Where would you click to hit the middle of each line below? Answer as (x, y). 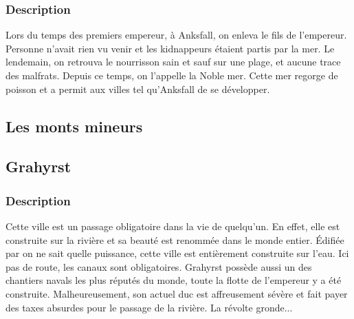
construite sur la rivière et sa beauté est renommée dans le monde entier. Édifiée (175, 239)
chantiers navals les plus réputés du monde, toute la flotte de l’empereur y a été (174, 280)
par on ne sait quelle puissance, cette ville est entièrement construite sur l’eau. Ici (177, 253)
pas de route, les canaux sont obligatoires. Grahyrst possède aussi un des (159, 266)
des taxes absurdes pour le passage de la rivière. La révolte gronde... (149, 307)
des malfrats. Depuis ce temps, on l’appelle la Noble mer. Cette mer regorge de (172, 75)
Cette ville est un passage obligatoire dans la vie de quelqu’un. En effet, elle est (173, 226)
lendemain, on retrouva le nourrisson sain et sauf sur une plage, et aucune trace (173, 62)
